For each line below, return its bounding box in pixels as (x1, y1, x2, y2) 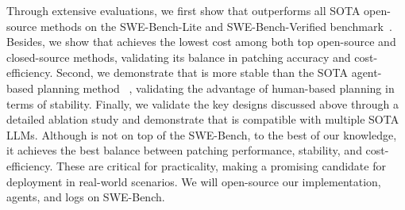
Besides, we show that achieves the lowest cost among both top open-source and (6, 33, 396, 50)
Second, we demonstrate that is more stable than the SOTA (56, 64, 348, 81)
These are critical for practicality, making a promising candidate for (56, 157, 386, 174)
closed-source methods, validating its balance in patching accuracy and (6, 48, 351, 65)
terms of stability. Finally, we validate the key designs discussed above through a (6, 95, 399, 112)
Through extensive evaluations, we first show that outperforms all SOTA (6, 2, 361, 18)
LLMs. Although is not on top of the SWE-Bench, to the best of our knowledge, (6, 126, 397, 143)
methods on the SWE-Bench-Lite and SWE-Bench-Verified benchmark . (40, 17, 392, 34)
